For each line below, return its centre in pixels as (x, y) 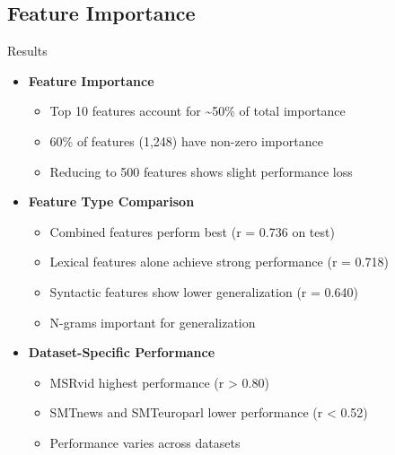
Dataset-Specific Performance (122, 352)
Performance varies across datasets (145, 442)
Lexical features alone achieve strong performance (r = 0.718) (219, 262)
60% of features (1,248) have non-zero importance (186, 140)
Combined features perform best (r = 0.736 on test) (192, 231)
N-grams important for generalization (153, 322)
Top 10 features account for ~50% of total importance (197, 111)
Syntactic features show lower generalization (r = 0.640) (204, 291)
